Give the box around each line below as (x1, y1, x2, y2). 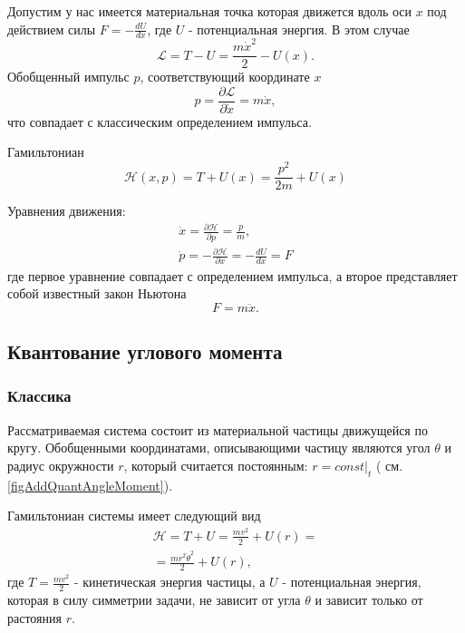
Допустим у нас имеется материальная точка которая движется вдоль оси (7, 2, 412, 20)
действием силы (7, 19, 96, 38)
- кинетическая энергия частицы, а (73, 572, 266, 591)
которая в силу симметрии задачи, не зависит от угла (7, 590, 301, 609)
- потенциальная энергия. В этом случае (188, 19, 410, 38)
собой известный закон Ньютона (7, 284, 187, 303)
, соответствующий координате (140, 67, 310, 86)
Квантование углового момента (7, 337, 283, 365)
